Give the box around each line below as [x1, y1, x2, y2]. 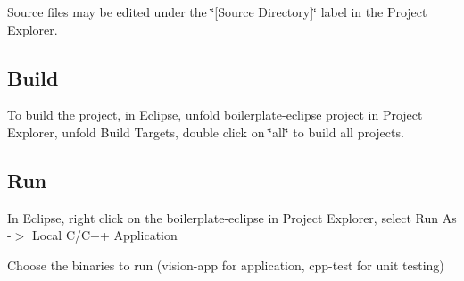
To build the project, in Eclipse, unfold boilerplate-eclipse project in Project [7, 105, 423, 124]
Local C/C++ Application [31, 226, 178, 244]
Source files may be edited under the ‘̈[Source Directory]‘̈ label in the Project [7, 3, 427, 21]
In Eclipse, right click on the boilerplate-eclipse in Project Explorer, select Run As [7, 208, 457, 227]
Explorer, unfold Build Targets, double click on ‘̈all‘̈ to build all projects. [7, 122, 404, 141]
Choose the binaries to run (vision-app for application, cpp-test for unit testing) [7, 255, 444, 274]
